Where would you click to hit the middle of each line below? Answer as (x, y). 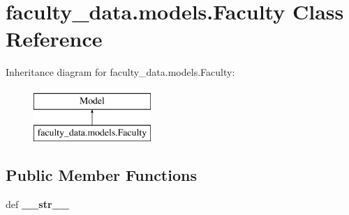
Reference (54, 39)
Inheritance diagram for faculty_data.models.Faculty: (120, 72)
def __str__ (37, 204)
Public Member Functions (101, 175)
